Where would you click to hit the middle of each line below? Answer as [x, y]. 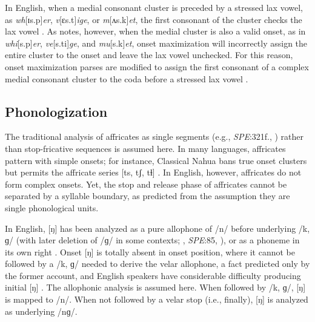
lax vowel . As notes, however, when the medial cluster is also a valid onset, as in [155, 31]
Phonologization [56, 111]
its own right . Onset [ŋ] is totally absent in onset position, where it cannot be [150, 251]
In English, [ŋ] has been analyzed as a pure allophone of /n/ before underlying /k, [157, 228]
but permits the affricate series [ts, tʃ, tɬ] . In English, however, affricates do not [153, 172]
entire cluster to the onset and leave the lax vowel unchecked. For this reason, [149, 55]
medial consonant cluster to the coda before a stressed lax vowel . [127, 78]
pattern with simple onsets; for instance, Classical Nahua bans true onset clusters [156, 160]
